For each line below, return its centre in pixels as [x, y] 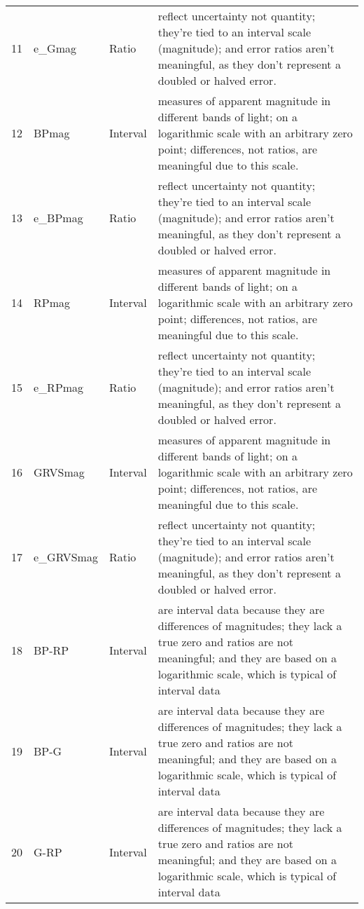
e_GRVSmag [66, 557]
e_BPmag [58, 218]
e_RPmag [59, 387]
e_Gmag [55, 48]
